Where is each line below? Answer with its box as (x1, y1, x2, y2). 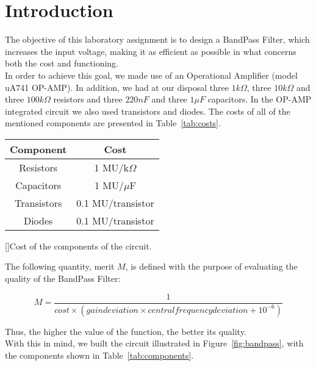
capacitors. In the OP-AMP (207, 93, 312, 106)
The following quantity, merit (5, 260, 115, 273)
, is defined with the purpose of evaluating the (125, 260, 298, 273)
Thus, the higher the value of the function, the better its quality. (5, 325, 246, 337)
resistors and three (53, 93, 123, 106)
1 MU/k (94, 160, 129, 174)
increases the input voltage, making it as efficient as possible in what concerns (5, 45, 296, 57)
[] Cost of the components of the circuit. (5, 239, 152, 252)
